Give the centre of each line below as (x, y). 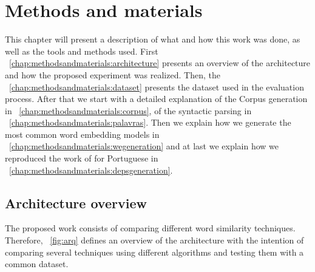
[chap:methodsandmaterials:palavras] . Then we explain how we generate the (150, 122)
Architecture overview (76, 202)
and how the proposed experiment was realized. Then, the (113, 74)
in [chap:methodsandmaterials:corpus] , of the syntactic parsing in (128, 110)
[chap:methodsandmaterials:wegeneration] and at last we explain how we (144, 146)
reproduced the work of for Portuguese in (82, 158)
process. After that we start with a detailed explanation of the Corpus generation (156, 99)
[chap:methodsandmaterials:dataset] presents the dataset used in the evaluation (157, 87)
